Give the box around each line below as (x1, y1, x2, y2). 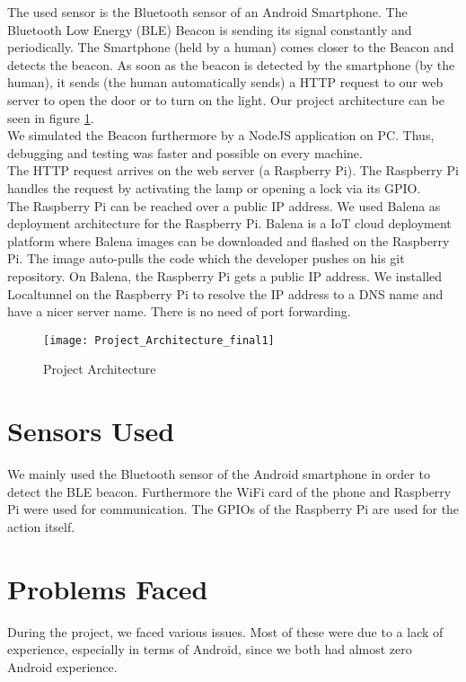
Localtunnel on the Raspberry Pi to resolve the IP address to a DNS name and (7, 284, 444, 303)
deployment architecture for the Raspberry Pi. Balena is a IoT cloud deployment (7, 214, 452, 233)
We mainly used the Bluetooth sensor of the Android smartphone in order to (7, 465, 430, 483)
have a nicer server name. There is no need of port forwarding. (7, 302, 351, 321)
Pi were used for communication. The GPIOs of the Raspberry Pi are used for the (7, 500, 460, 518)
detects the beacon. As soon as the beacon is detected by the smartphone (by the (7, 55, 455, 74)
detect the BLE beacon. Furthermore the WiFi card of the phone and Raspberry (7, 482, 452, 500)
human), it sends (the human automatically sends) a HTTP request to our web (7, 73, 444, 92)
